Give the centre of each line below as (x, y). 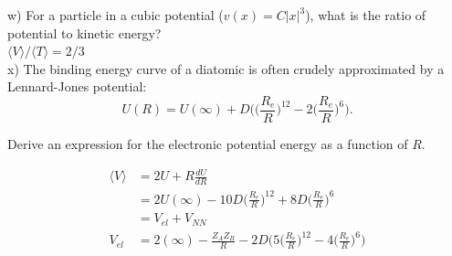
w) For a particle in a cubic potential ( (116, 15)
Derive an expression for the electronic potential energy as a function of (208, 144)
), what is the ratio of (366, 15)
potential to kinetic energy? (84, 32)
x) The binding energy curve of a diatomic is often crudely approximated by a (226, 68)
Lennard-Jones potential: (77, 86)
